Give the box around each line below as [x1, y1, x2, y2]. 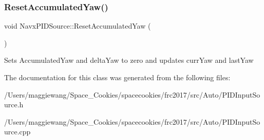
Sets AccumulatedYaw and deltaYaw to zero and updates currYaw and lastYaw [4, 55, 254, 65]
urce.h [4, 99, 24, 110]
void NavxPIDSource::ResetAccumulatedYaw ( [4, 20, 151, 31]
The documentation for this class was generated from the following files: [4, 72, 231, 82]
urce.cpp [4, 126, 31, 137]
